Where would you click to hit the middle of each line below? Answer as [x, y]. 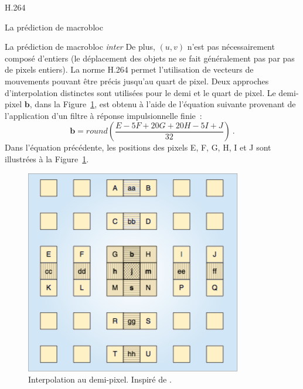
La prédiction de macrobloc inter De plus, [80, 47]
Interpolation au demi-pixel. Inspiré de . [100, 379]
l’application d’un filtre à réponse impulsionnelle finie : [103, 115]
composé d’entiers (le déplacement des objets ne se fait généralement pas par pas [150, 58]
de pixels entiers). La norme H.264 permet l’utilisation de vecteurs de [129, 69]
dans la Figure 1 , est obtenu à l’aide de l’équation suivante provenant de [165, 104]
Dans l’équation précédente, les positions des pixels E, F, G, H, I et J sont [138, 147]
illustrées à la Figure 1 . [47, 158]
